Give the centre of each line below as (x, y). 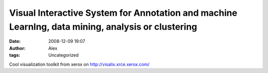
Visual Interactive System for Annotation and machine (123, 13)
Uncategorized (64, 55)
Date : (15, 41)
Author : (17, 48)
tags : (15, 55)
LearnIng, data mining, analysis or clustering (103, 27)
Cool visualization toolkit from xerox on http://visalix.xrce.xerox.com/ (79, 64)
